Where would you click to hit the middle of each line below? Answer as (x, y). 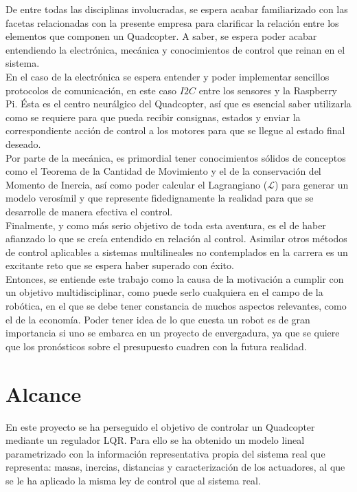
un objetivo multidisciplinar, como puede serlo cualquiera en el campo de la (164, 292)
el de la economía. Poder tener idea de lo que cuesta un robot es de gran (158, 319)
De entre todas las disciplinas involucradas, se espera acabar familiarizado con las (177, 9)
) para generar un (311, 184)
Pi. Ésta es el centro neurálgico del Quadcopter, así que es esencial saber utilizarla (178, 104)
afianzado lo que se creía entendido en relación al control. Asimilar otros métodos (176, 238)
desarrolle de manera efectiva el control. (89, 211)
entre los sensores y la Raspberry (268, 90)
